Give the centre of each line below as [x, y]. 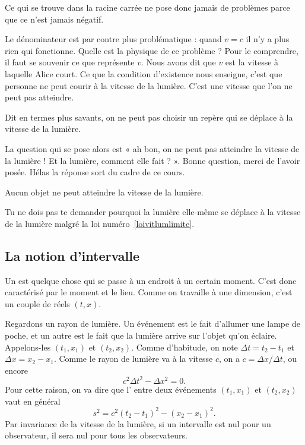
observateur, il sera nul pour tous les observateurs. [96, 435]
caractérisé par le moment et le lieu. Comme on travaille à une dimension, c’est [149, 292]
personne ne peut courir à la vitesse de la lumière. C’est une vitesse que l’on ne [149, 85]
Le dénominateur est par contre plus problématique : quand [113, 39]
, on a [229, 359]
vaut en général [33, 401]
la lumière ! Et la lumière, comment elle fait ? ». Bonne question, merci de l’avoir [152, 160]
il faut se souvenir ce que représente [70, 62]
